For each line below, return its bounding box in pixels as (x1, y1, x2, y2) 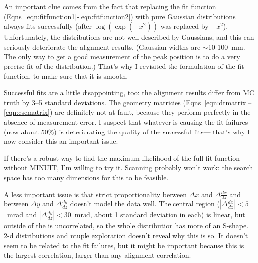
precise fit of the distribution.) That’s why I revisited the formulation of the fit (4, 61, 244, 71)
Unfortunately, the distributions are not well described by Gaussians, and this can (4, 32, 254, 42)
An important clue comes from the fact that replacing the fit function (4, 1, 216, 11)
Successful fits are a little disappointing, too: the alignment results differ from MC (4, 87, 255, 98)
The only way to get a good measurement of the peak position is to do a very (4, 51, 240, 62)
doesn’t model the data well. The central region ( (70, 198, 220, 209)
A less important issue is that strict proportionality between (4, 189, 187, 199)
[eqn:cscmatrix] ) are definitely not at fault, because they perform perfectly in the (4, 107, 251, 117)
